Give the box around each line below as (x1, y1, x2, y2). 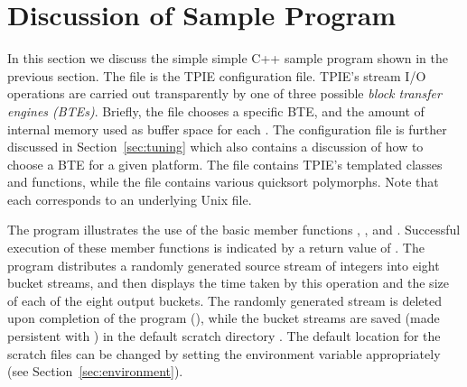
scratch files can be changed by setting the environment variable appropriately (7, 344, 441, 363)
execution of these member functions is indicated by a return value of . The (7, 238, 425, 257)
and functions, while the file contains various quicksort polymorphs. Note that (7, 172, 439, 191)
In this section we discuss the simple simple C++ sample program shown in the (7, 49, 448, 68)
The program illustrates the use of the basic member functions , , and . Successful (7, 220, 461, 239)
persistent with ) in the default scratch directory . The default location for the (7, 327, 441, 346)
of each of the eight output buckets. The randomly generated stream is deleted (7, 290, 442, 309)
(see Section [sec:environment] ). (7, 362, 183, 381)
